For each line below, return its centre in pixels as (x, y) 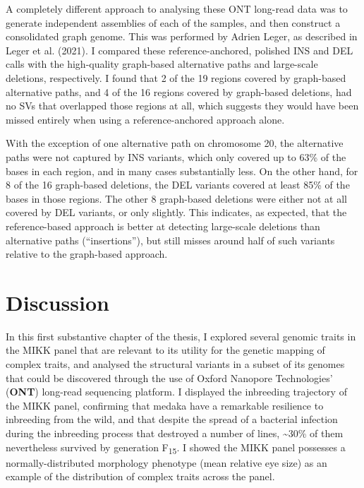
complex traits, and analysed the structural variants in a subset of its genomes (175, 364)
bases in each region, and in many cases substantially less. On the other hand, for (182, 171)
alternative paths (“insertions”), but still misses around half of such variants (170, 240)
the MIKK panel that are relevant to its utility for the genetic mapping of (165, 350)
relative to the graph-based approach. (87, 254)
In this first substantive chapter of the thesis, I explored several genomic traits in (181, 336)
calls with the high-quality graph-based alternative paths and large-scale (162, 64)
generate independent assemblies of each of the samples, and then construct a (173, 22)
